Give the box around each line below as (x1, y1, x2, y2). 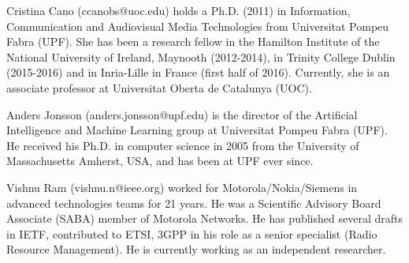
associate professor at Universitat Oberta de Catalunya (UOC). (6, 79, 312, 96)
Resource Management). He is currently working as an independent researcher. (6, 241, 386, 257)
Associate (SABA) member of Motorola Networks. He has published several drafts (6, 210, 403, 227)
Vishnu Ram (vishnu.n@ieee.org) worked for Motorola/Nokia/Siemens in (6, 178, 358, 195)
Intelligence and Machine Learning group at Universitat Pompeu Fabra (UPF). (6, 122, 388, 138)
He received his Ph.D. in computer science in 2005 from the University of (6, 137, 359, 153)
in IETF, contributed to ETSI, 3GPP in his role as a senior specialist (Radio (6, 225, 377, 242)
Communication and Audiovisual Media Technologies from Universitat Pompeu (6, 17, 389, 34)
